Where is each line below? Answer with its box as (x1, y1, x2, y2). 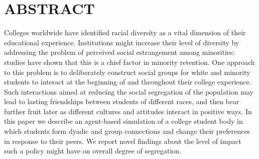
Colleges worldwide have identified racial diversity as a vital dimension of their (4, 27, 246, 38)
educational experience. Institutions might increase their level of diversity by (4, 37, 239, 47)
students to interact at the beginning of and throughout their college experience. (4, 76, 251, 87)
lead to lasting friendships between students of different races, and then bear (4, 96, 239, 107)
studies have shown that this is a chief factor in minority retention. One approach (4, 56, 255, 67)
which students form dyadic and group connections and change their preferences (4, 126, 250, 136)
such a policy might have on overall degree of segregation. (4, 145, 181, 156)
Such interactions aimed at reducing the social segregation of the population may (4, 86, 253, 97)
